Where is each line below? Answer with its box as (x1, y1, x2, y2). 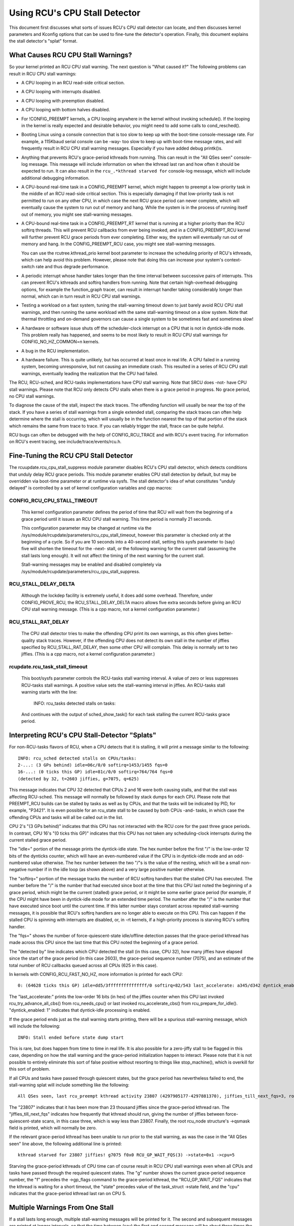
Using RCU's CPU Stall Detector (9, 7, 141, 18)
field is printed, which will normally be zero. (9, 1124, 97, 1130)
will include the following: (9, 1023, 61, 1029)
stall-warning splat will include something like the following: (9, 1082, 129, 1088)
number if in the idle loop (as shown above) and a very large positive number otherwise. (27, 867, 205, 872)
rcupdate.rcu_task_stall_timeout (9, 664, 88, 670)
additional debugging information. (21, 175, 90, 181)
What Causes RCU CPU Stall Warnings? (9, 51, 132, 59)
